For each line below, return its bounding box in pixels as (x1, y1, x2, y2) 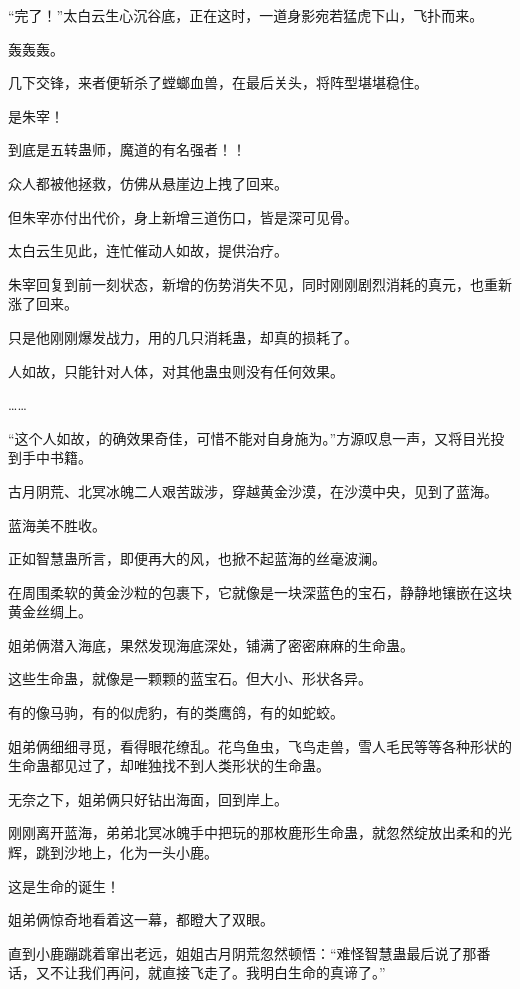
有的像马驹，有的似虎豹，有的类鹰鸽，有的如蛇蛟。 (8, 702, 344, 723)
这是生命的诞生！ (8, 875, 120, 896)
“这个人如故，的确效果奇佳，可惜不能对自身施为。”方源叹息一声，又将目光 (8, 427, 491, 448)
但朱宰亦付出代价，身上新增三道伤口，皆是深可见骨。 (8, 206, 358, 227)
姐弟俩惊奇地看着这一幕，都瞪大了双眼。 (8, 909, 274, 930)
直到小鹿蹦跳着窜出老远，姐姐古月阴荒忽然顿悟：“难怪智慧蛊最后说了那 (8, 942, 477, 963)
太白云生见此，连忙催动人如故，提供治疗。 (8, 240, 288, 261)
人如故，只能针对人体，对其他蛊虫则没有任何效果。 (8, 360, 344, 381)
